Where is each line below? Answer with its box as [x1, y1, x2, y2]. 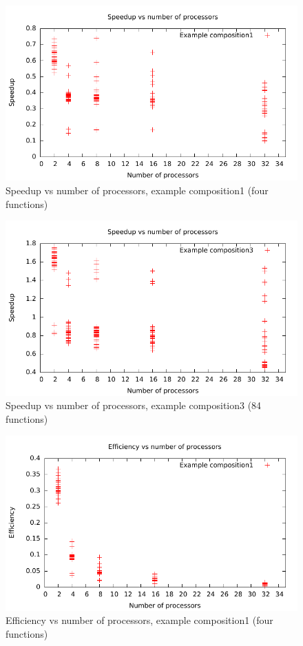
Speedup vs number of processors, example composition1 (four [6, 183, 269, 197]
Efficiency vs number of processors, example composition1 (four [6, 613, 273, 627]
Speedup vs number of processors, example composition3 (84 [6, 398, 262, 413]
